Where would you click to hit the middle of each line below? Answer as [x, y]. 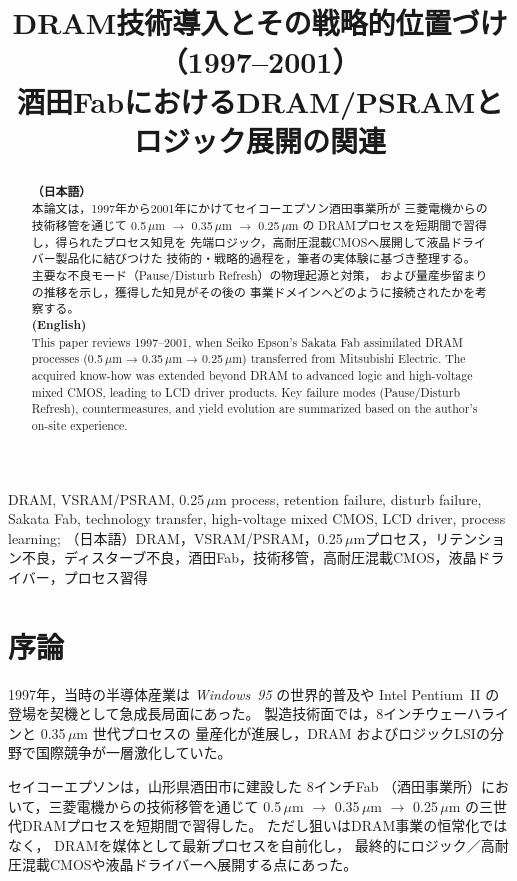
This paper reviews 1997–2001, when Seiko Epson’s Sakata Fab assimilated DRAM [247, 341]
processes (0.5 [67, 358]
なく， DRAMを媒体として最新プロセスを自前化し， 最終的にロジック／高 [251, 844]
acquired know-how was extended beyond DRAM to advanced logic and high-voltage [252, 374]
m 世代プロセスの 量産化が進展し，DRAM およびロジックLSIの [283, 732]
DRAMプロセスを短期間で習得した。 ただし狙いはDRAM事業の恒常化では [264, 825]
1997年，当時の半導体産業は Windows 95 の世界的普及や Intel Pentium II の [254, 693]
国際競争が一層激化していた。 [133, 752]
